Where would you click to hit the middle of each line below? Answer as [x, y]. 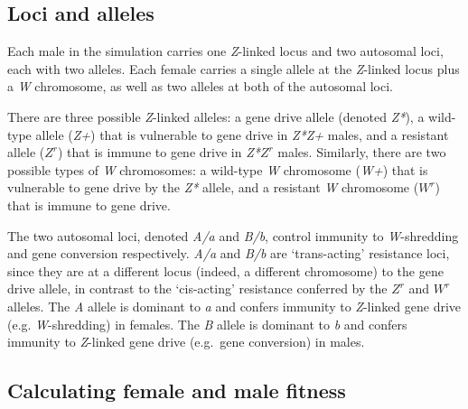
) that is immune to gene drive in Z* [159, 152]
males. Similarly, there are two [362, 152]
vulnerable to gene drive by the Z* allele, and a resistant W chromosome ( [213, 187]
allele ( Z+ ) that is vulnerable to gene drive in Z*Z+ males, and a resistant [242, 134]
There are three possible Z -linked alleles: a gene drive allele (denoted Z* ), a [216, 116]
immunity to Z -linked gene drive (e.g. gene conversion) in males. [186, 342]
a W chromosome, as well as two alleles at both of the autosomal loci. [200, 86]
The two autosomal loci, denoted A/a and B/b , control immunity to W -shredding [233, 235]
